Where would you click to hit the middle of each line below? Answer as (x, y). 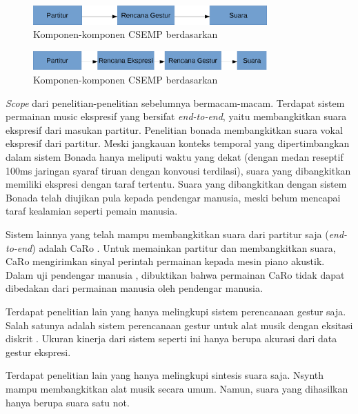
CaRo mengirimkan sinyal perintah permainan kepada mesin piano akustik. (165, 261)
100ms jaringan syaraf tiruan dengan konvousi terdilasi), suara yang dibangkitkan (178, 170)
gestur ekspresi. (38, 352)
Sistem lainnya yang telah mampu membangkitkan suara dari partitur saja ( (167, 234)
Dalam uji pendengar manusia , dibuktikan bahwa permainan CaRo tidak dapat (175, 274)
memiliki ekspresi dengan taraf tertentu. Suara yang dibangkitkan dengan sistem (176, 184)
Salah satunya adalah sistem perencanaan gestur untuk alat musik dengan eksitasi (179, 325)
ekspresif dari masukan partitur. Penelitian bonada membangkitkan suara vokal (174, 129)
